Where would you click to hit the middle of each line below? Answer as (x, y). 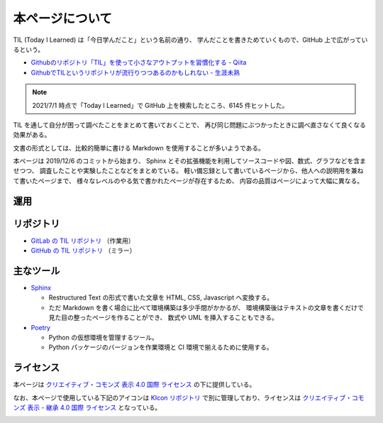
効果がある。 (32, 135)
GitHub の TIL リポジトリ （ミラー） (83, 251)
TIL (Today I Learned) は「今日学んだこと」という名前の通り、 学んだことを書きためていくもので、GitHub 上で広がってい (190, 40)
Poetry (41, 327)
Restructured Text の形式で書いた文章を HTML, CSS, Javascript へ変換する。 (161, 297)
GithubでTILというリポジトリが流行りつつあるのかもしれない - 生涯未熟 (135, 72)
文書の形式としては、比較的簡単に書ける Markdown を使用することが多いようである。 (139, 148)
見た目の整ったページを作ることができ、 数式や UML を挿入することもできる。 (163, 318)
